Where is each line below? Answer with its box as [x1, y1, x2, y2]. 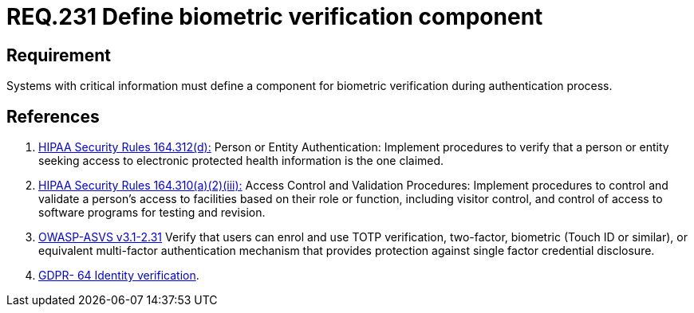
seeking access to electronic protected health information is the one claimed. [38, 154, 444, 168]
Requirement [6, 45, 112, 65]
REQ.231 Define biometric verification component [6, 3, 543, 30]
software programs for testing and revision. [38, 205, 266, 220]
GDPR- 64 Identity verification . [38, 268, 199, 283]
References [6, 106, 100, 127]
